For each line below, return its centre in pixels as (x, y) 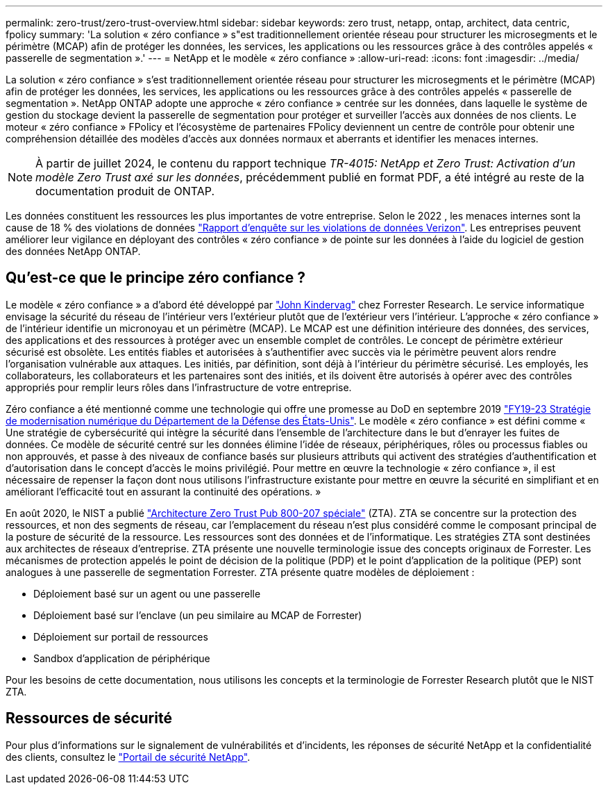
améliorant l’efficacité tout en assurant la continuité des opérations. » (163, 491)
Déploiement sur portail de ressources (121, 636)
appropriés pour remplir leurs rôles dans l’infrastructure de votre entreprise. (179, 387)
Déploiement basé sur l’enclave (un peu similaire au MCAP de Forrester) (198, 615)
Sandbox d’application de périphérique (122, 658)
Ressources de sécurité (89, 718)
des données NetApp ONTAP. (73, 251)
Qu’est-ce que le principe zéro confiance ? (155, 278)
